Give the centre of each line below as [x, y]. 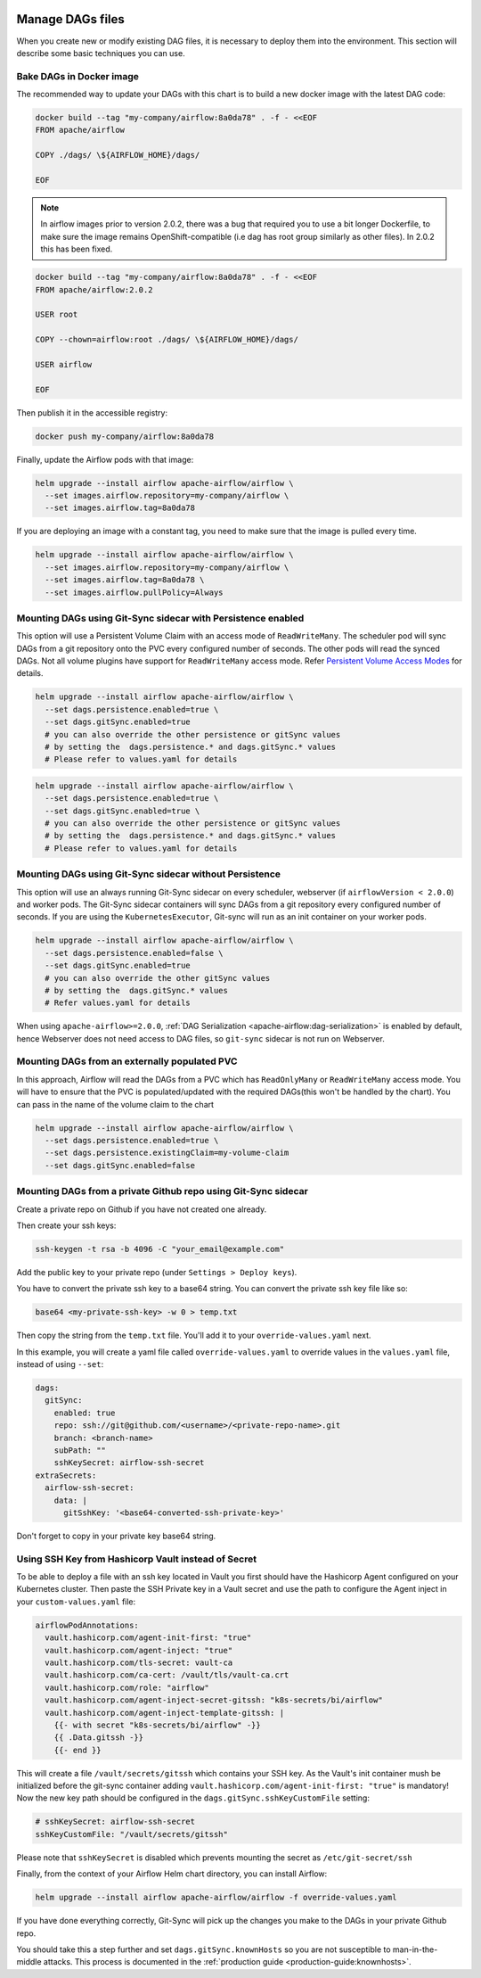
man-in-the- [415, 1949]
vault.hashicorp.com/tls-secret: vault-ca [139, 1662]
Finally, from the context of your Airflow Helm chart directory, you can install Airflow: [172, 1874]
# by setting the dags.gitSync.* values [137, 990]
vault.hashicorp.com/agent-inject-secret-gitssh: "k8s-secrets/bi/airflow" [214, 1700]
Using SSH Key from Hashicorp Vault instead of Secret [137, 1559]
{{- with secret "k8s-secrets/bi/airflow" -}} [158, 1725]
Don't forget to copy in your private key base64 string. [116, 1536]
